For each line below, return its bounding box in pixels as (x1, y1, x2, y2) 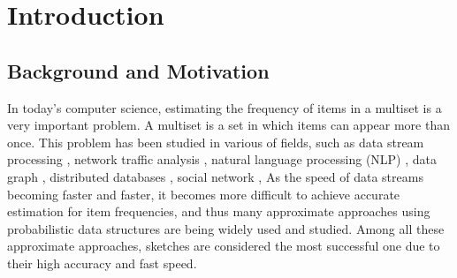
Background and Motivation (7, 56, 270, 84)
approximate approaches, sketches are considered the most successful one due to (7, 237, 440, 255)
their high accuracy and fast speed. (7, 253, 197, 272)
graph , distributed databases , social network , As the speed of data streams (7, 167, 423, 185)
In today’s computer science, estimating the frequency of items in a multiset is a (7, 98, 442, 116)
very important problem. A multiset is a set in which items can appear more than (7, 116, 450, 134)
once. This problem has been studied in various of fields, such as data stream (7, 132, 424, 151)
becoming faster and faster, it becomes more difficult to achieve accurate (7, 184, 400, 203)
